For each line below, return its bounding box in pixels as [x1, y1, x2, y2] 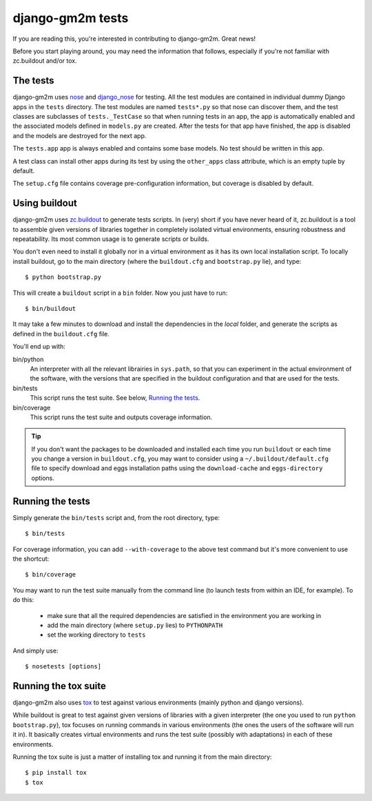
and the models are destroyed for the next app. [12, 131, 147, 139]
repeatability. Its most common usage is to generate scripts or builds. [12, 235, 209, 243]
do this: [12, 596, 34, 604]
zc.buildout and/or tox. [12, 57, 77, 65]
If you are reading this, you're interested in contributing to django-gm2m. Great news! [12, 35, 256, 43]
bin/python [12, 355, 44, 363]
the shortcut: [12, 554, 50, 563]
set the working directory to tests [47, 630, 146, 639]
